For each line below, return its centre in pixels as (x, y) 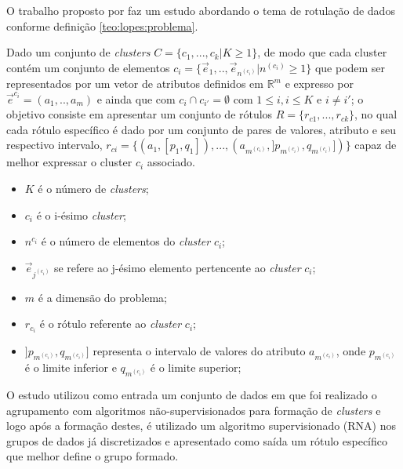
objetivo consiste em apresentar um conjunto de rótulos (140, 114)
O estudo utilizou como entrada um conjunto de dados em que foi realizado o (192, 395)
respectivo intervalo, (54, 145)
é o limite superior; (196, 367)
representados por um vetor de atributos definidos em (135, 84)
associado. (171, 162)
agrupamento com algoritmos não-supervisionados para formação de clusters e (194, 410)
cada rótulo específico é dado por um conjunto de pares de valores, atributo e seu (201, 129)
